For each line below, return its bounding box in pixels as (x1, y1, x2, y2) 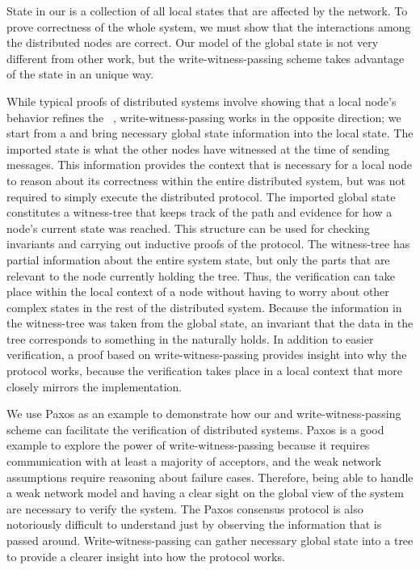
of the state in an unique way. (6, 65, 154, 82)
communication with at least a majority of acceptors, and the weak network (6, 453, 382, 470)
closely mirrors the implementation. (6, 378, 183, 395)
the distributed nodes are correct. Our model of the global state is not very (6, 34, 379, 51)
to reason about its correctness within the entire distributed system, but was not (6, 171, 405, 188)
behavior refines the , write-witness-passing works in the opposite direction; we (6, 108, 401, 125)
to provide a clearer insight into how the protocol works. (6, 547, 285, 564)
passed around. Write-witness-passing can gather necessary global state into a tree (6, 532, 414, 548)
